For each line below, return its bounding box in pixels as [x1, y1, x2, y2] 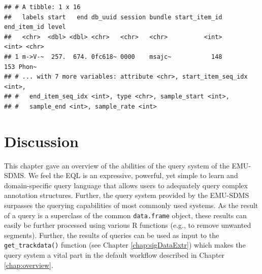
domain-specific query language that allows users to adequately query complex [4, 180, 248, 190]
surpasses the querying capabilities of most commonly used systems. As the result [4, 200, 258, 211]
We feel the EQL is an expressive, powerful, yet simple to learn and [28, 170, 238, 181]
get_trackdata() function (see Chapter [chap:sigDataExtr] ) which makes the [4, 239, 246, 250]
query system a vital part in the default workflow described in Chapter [4, 250, 225, 260]
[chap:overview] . [4, 259, 53, 270]
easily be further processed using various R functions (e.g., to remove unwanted [4, 220, 251, 230]
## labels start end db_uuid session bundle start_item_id [4, 13, 222, 21]
